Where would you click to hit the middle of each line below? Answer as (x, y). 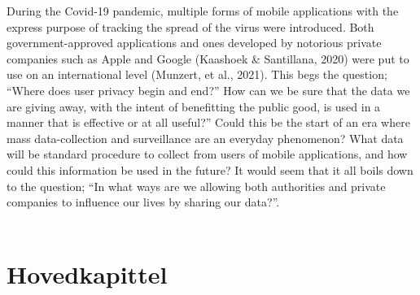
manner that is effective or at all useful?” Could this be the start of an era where (208, 122)
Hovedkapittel (87, 273)
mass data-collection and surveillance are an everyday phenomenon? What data (205, 138)
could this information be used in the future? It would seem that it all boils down (210, 169)
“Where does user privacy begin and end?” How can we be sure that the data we (208, 90)
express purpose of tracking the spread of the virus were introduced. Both (190, 26)
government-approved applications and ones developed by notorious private (194, 43)
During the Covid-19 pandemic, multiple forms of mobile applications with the (203, 11)
